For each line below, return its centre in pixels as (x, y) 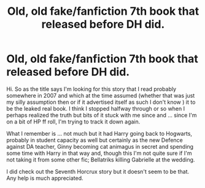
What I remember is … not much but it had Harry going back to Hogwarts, (99, 133)
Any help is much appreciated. (45, 178)
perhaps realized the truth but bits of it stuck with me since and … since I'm (102, 115)
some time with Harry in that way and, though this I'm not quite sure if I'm (99, 153)
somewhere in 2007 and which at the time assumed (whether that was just (101, 95)
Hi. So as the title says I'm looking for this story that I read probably (91, 89)
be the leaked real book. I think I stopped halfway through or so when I (96, 108)
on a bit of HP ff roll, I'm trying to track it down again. (73, 122)
